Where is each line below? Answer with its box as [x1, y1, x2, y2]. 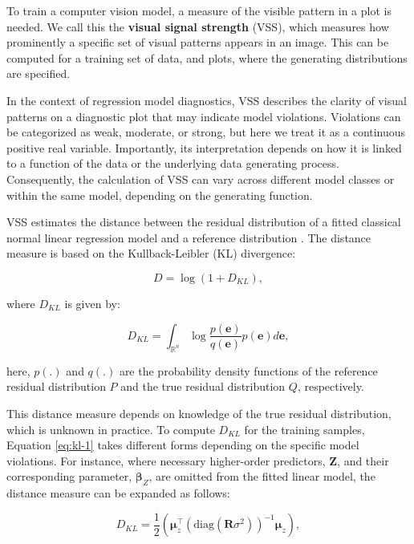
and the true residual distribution [120, 378, 286, 395]
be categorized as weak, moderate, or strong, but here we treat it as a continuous [6, 124, 406, 140]
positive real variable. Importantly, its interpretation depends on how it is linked [6, 139, 402, 156]
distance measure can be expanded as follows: [6, 485, 230, 501]
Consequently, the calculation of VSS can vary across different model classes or [6, 170, 395, 187]
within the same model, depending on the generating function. [6, 186, 313, 203]
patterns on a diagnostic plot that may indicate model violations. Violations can [6, 108, 401, 124]
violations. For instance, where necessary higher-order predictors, [6, 452, 326, 469]
